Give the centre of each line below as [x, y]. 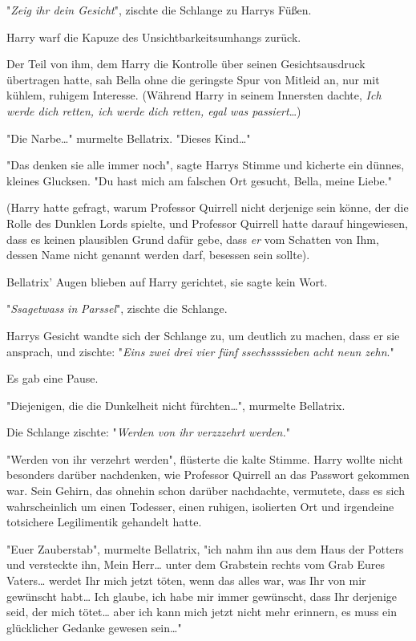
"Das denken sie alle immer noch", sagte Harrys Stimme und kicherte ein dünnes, [206, 165]
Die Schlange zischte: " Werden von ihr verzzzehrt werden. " [148, 432]
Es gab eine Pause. [53, 378]
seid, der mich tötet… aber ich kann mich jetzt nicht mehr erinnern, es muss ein [202, 612]
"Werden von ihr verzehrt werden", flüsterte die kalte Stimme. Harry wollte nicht [205, 458]
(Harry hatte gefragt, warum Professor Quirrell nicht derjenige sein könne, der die [208, 207]
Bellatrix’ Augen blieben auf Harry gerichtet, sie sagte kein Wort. [167, 281]
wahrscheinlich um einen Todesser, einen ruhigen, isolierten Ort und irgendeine [200, 506]
